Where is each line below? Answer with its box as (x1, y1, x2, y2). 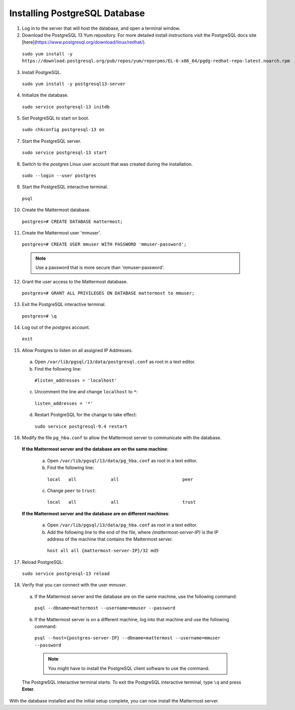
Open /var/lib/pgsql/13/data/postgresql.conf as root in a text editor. (34, 359, 196, 365)
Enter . (22, 686, 35, 692)
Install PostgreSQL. (22, 69, 62, 75)
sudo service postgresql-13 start (22, 150, 107, 156)
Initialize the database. (22, 92, 69, 98)
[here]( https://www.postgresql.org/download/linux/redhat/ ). (22, 39, 146, 45)
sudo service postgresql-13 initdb (22, 104, 110, 109)
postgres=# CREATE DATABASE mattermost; (22, 218, 123, 224)
